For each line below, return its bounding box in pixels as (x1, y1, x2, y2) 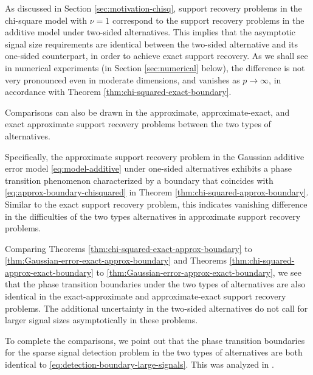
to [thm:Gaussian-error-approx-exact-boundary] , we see (96, 265, 301, 278)
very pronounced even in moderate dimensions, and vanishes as (5, 73, 240, 86)
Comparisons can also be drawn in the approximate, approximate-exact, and (5, 105, 290, 118)
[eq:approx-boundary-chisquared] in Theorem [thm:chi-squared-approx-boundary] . (5, 186, 309, 198)
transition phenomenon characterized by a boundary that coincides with (5, 173, 273, 186)
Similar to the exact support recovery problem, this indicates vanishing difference (5, 197, 308, 210)
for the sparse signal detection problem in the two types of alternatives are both (5, 346, 303, 359)
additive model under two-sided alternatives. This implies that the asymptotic (5, 26, 296, 38)
